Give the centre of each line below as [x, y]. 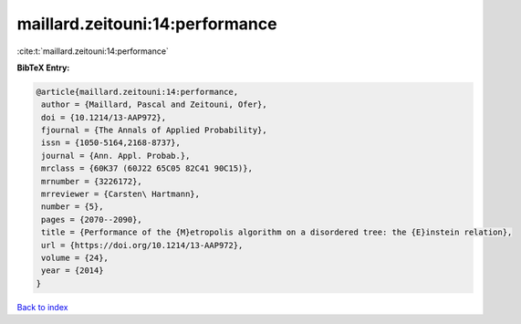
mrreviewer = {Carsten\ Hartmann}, [121, 194]
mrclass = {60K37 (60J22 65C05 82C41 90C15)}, [147, 168]
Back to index [42, 307]
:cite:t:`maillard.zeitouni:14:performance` [93, 51]
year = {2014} [73, 271]
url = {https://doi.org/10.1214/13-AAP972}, [142, 245]
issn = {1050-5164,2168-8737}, [111, 143]
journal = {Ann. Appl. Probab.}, [116, 156]
